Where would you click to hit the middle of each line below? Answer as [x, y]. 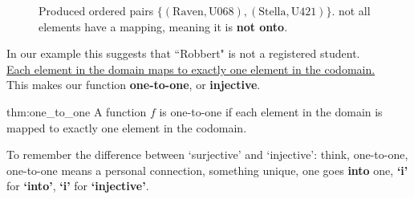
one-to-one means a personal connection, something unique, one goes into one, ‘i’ [207, 170]
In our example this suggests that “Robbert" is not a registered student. [183, 53]
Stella [272, 12]
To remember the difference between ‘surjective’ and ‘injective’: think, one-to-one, [207, 154]
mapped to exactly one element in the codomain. [127, 127]
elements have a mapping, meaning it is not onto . [163, 26]
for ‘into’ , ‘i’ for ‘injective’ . [78, 186]
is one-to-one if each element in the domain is [271, 111]
